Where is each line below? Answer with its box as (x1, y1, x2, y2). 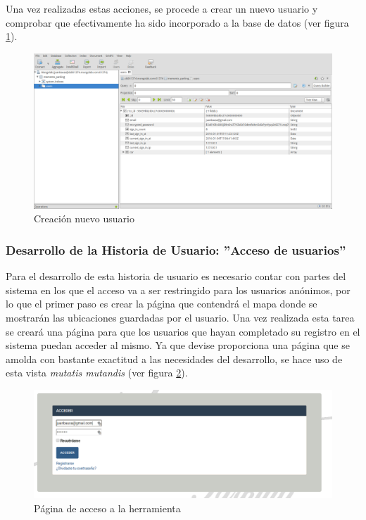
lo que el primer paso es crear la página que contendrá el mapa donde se (6, 296, 317, 311)
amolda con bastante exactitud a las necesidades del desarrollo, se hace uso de (6, 351, 343, 366)
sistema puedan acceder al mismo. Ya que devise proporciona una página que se (6, 338, 350, 353)
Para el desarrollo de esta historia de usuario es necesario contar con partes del (6, 269, 346, 284)
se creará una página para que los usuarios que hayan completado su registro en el (6, 324, 360, 338)
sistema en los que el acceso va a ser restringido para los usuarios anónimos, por (6, 282, 351, 297)
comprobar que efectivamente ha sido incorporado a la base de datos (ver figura (6, 15, 349, 30)
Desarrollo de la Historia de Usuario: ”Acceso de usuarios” (6, 241, 346, 258)
